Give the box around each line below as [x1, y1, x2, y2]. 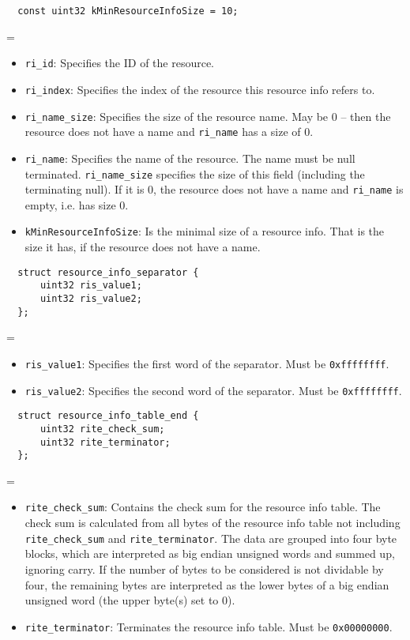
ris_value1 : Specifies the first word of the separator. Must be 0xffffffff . [24, 355, 389, 371]
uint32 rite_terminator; [39, 436, 171, 448]
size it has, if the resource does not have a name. [24, 239, 261, 255]
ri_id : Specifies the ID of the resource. [24, 55, 214, 71]
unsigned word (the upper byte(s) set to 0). [24, 592, 235, 608]
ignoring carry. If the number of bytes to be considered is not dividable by [24, 560, 384, 577]
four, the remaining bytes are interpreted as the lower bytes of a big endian [24, 576, 389, 593]
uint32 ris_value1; [39, 280, 142, 292]
